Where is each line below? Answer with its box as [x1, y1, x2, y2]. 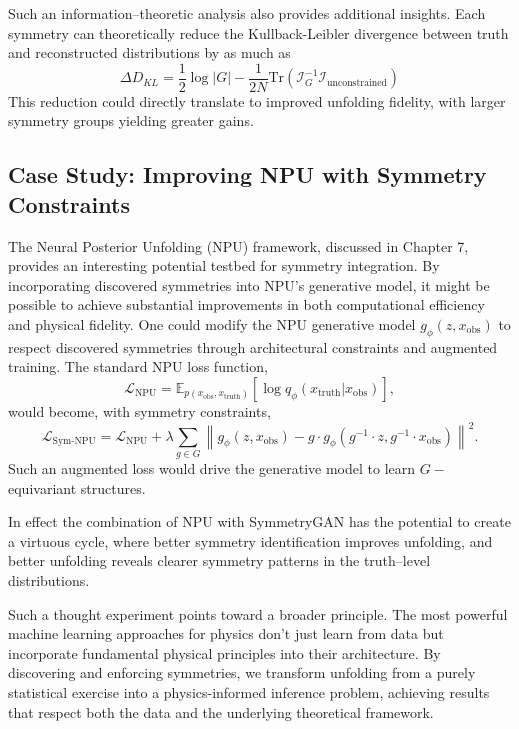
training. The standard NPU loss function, [8, 356, 268, 377]
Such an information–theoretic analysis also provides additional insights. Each [8, 3, 486, 23]
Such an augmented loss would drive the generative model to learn [8, 458, 416, 479]
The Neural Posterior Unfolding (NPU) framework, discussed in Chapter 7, [8, 235, 469, 256]
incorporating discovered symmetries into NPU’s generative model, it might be [8, 274, 490, 295]
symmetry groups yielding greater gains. [8, 110, 254, 131]
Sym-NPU [52, 436, 96, 447]
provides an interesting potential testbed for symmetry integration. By [8, 255, 440, 276]
